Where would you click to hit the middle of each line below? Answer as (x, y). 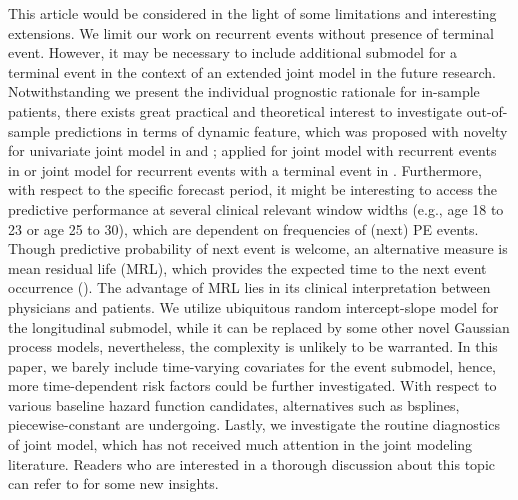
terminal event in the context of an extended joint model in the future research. (252, 71)
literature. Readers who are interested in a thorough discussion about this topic (252, 463)
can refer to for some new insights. (113, 483)
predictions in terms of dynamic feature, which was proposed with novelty (281, 130)
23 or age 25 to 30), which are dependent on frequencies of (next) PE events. (243, 228)
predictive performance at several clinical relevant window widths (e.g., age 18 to (256, 208)
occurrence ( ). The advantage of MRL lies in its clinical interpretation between (249, 287)
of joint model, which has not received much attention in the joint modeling (240, 444)
